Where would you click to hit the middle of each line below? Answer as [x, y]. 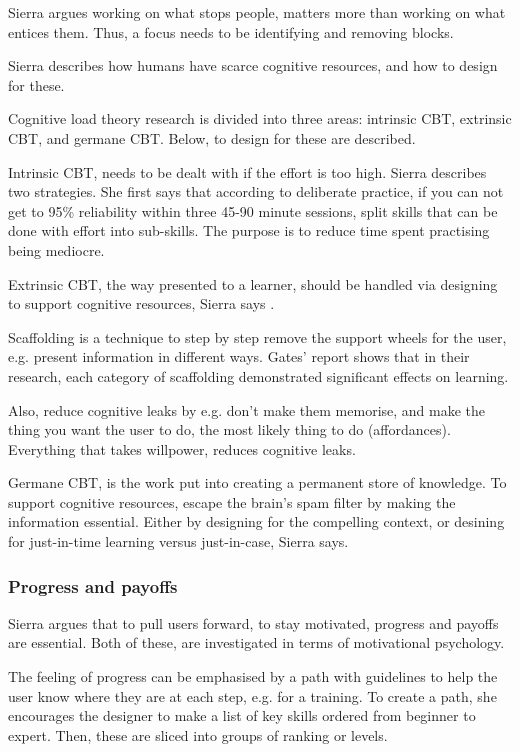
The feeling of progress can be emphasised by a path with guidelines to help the [253, 676]
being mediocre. [56, 249]
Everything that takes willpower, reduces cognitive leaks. [182, 448]
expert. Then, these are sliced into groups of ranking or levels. [198, 734]
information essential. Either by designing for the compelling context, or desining [256, 521]
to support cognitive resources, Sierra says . [141, 303]
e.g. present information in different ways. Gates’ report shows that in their [239, 356]
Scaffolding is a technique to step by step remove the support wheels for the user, [257, 336]
